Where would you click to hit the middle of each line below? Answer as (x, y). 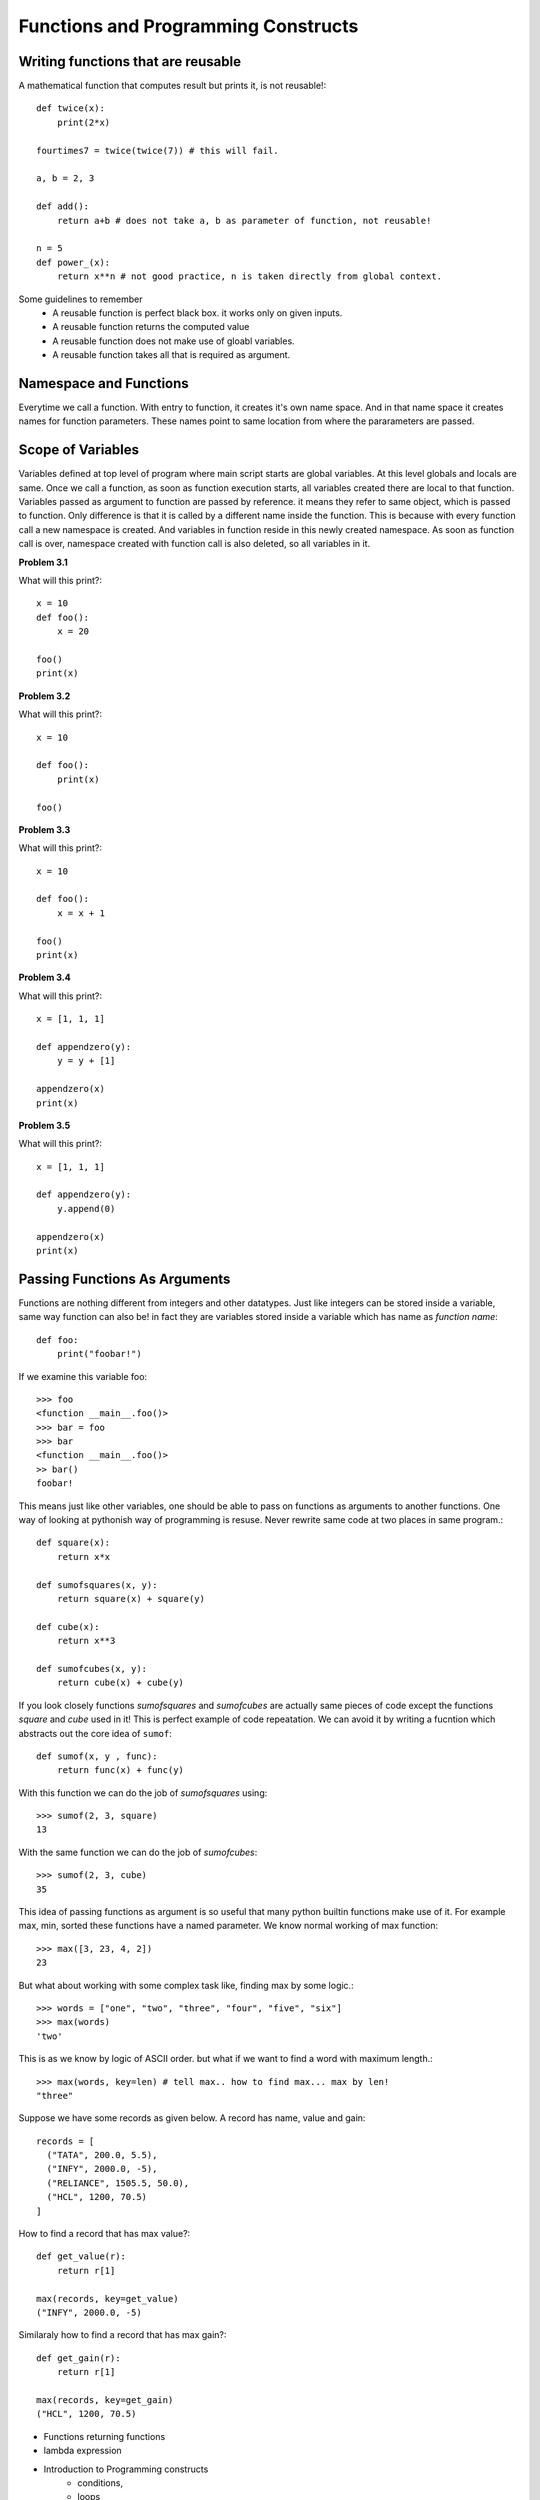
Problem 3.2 (44, 696)
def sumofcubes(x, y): (92, 1668)
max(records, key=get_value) (107, 2298)
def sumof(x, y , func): (97, 1756)
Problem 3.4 (44, 977)
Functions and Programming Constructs (188, 26)
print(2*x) (83, 122)
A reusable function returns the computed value (151, 327)
